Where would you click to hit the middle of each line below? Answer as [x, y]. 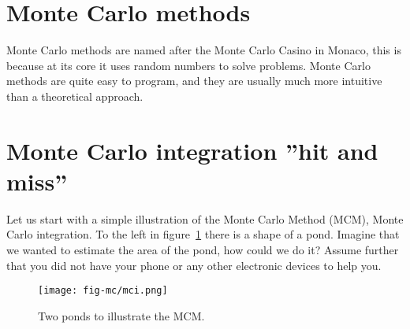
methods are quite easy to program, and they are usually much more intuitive [194, 81]
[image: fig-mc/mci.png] [103, 291]
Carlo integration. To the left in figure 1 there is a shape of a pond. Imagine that [203, 234]
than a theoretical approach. [75, 96]
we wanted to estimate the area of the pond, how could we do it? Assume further [203, 250]
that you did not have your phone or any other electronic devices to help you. [194, 265]
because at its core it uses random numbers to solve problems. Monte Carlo [188, 65]
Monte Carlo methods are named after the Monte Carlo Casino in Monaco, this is [204, 50]
